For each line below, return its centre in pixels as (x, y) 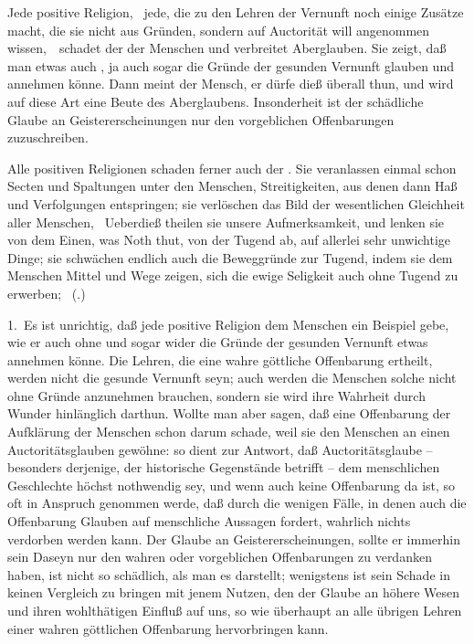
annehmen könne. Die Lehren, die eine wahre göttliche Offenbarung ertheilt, (220, 359)
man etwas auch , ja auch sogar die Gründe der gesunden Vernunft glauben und (231, 65)
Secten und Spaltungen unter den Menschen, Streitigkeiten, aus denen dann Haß (232, 186)
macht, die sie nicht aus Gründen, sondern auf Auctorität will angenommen (219, 30)
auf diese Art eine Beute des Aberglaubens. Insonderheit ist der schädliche (216, 101)
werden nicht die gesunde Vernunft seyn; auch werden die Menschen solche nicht (232, 378)
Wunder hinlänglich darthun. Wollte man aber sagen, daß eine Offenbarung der (229, 413)
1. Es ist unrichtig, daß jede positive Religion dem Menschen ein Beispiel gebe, (228, 324)
